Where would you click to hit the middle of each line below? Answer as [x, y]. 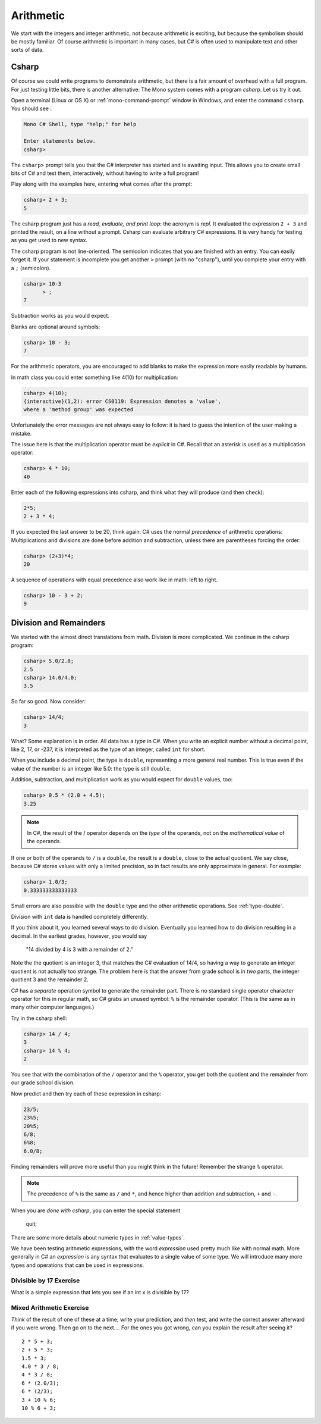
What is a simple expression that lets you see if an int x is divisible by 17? [100, 1292]
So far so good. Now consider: [48, 702]
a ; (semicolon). [31, 268]
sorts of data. [27, 50]
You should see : [31, 109]
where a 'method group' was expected [78, 410]
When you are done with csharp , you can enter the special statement [96, 1210]
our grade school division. [43, 1082]
